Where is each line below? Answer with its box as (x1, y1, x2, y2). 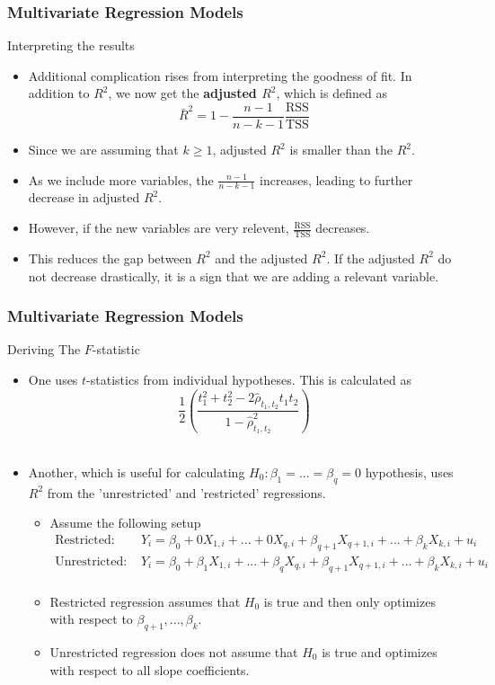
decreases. (315, 218, 370, 237)
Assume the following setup (49, 513, 201, 532)
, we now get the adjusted (108, 84, 257, 102)
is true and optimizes (322, 642, 438, 661)
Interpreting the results (7, 36, 135, 55)
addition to (28, 84, 90, 102)
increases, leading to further (260, 170, 413, 189)
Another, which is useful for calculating (28, 462, 245, 481)
